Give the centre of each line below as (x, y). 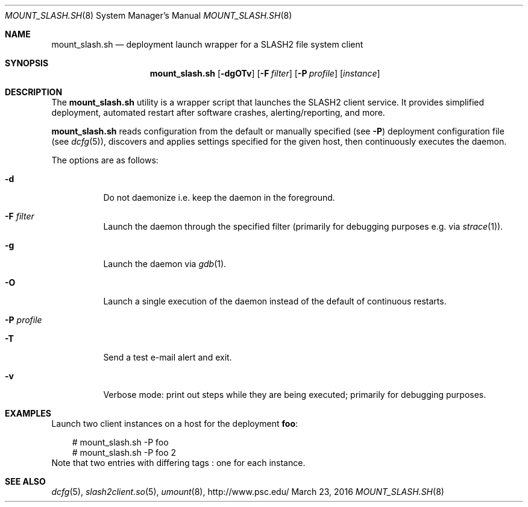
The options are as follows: (105, 160)
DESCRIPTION (34, 92)
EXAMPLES (28, 413)
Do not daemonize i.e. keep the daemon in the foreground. (219, 197)
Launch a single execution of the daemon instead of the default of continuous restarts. (275, 301)
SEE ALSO (25, 481)
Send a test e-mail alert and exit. (168, 357)
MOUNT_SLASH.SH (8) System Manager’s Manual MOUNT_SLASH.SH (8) (149, 15)
